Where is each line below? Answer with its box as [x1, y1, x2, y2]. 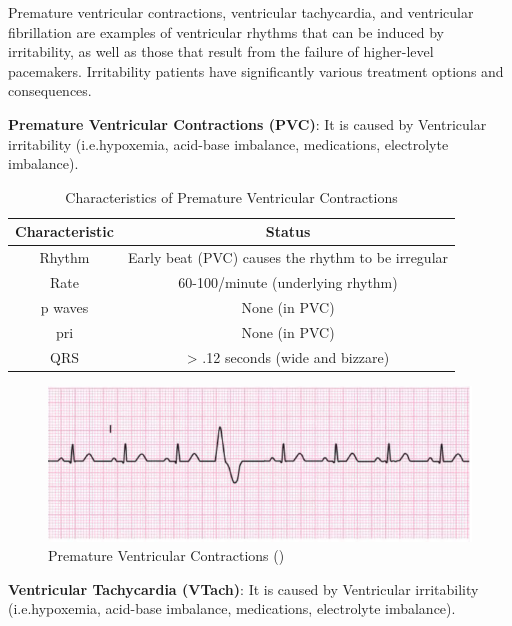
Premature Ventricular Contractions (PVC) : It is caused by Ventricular [8, 113, 487, 134]
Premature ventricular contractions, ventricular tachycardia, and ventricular [8, 2, 474, 22]
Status [265, 221, 311, 242]
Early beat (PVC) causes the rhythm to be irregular [128, 247, 449, 268]
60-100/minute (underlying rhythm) [178, 272, 398, 293]
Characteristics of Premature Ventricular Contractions [65, 186, 398, 207]
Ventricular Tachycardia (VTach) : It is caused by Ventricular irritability [8, 578, 479, 599]
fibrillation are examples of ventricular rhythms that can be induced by [8, 21, 444, 42]
